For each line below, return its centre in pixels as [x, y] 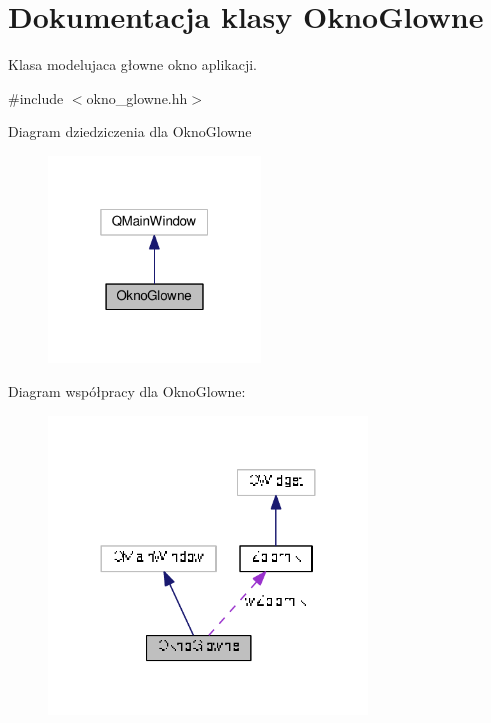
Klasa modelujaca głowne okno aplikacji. [133, 64]
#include [36, 97]
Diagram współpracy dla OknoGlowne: [127, 391]
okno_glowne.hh [137, 97]
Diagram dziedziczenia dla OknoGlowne [130, 131]
